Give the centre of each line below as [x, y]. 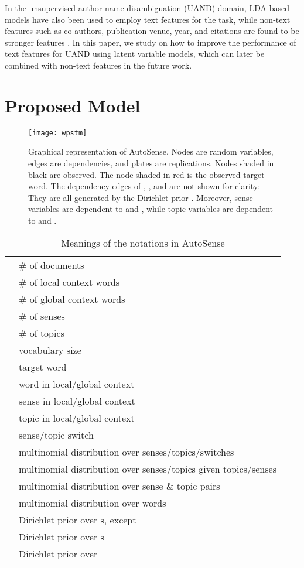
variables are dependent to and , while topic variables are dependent [151, 209]
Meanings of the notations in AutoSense [143, 242]
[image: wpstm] [58, 133]
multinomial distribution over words [93, 502]
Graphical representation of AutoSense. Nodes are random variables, [151, 151]
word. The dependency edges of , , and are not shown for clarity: [144, 186]
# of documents [52, 265]
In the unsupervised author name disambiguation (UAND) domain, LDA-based [147, 8]
